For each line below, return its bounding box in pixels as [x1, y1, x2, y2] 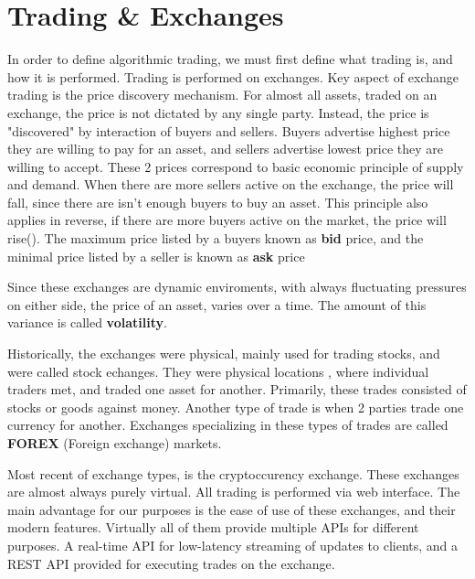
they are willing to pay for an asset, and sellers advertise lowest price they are [7, 139, 444, 158]
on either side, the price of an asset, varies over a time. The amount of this [7, 295, 427, 314]
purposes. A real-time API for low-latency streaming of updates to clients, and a [7, 535, 459, 554]
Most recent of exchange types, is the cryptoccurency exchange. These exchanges [7, 464, 459, 483]
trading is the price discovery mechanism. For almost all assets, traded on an [7, 85, 438, 104]
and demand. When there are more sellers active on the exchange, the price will [7, 175, 454, 194]
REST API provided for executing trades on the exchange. [7, 553, 335, 573]
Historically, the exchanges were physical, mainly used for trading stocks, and [7, 344, 440, 363]
